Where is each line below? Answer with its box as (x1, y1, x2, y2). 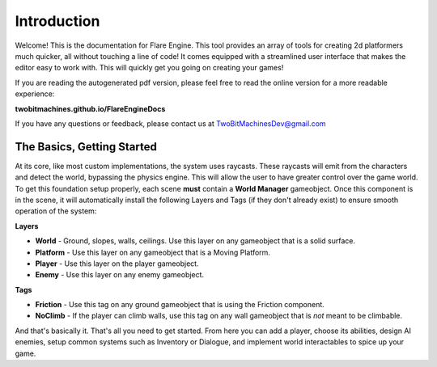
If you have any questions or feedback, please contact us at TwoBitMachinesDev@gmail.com (15, 118, 327, 129)
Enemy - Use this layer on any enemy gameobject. (35, 270, 205, 280)
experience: (15, 89, 55, 99)
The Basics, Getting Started (15, 140, 157, 154)
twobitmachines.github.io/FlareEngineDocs (15, 103, 166, 113)
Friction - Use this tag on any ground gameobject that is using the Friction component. (35, 300, 325, 310)
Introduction (15, 12, 100, 30)
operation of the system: (15, 206, 97, 216)
